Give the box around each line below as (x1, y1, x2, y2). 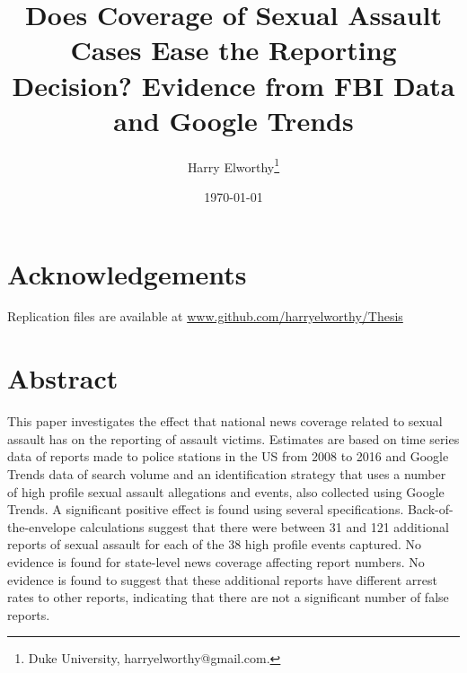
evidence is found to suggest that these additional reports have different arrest (7, 570, 437, 589)
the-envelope (7, 517, 76, 536)
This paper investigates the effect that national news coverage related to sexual (7, 412, 443, 431)
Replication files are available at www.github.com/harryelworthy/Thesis (7, 307, 403, 326)
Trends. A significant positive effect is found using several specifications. (7, 500, 404, 519)
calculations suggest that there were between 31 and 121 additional (79, 517, 449, 536)
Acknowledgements (7, 255, 247, 292)
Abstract (7, 360, 119, 397)
